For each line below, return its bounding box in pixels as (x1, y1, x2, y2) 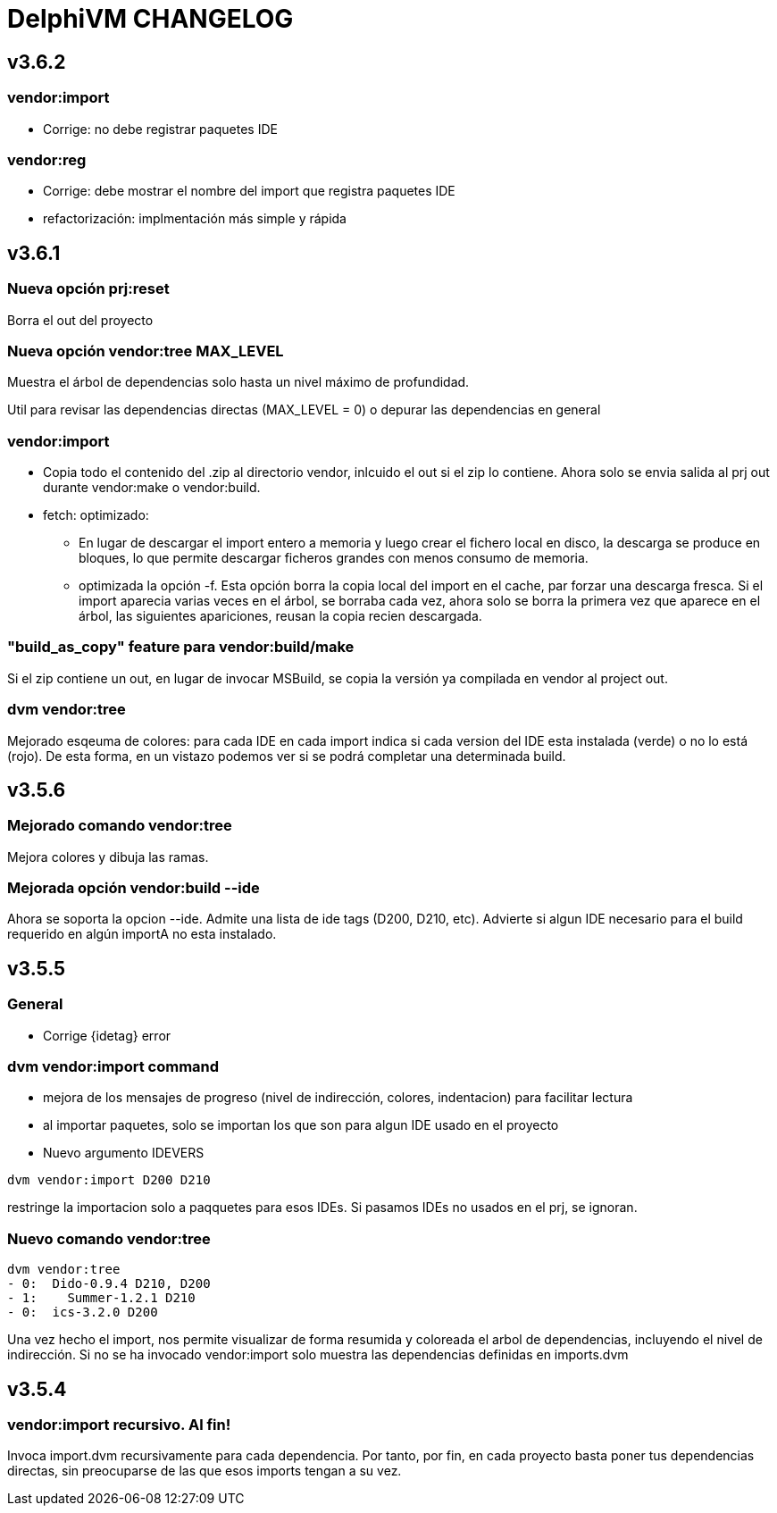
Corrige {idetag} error (43, 1027, 171, 1043)
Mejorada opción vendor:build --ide (7, 879, 260, 898)
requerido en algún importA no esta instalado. (7, 926, 277, 942)
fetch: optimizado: (43, 507, 149, 523)
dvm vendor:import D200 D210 (7, 1173, 211, 1188)
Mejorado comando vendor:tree (7, 816, 232, 835)
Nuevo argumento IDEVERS (43, 1145, 205, 1161)
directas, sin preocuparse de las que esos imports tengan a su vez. (7, 1463, 402, 1479)
